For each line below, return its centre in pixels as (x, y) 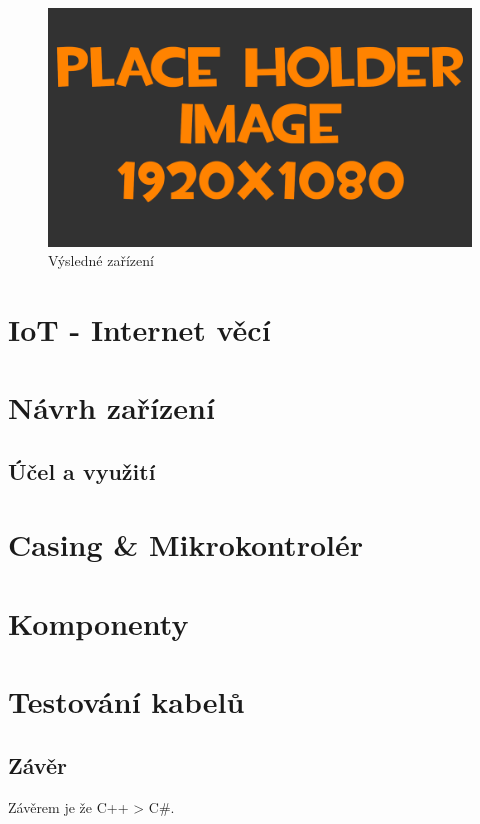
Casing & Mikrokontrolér (185, 544)
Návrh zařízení (111, 407)
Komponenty (98, 622)
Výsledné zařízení (101, 260)
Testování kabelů (126, 701)
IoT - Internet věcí (139, 328)
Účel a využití (82, 470)
